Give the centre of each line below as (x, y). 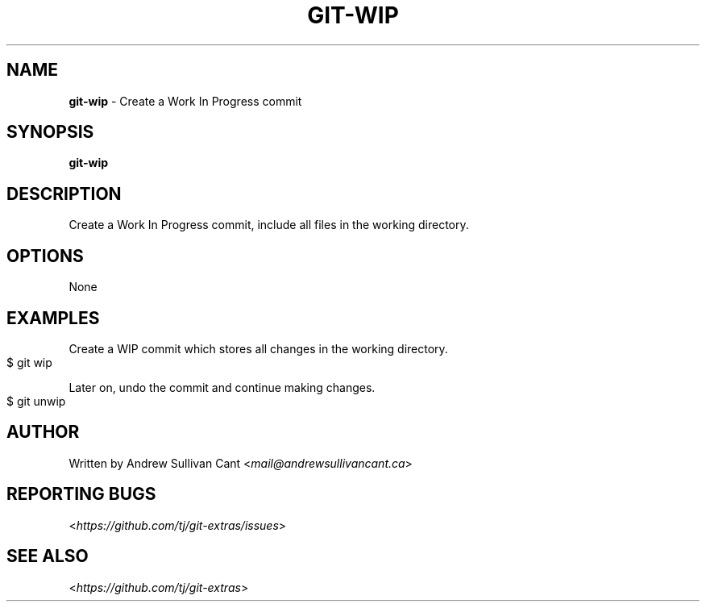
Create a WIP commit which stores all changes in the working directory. (258, 348)
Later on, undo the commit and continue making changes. (222, 387)
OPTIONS (45, 256)
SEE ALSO (48, 556)
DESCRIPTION (64, 194)
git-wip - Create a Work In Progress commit (185, 101)
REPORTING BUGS (81, 494)
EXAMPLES (53, 318)
